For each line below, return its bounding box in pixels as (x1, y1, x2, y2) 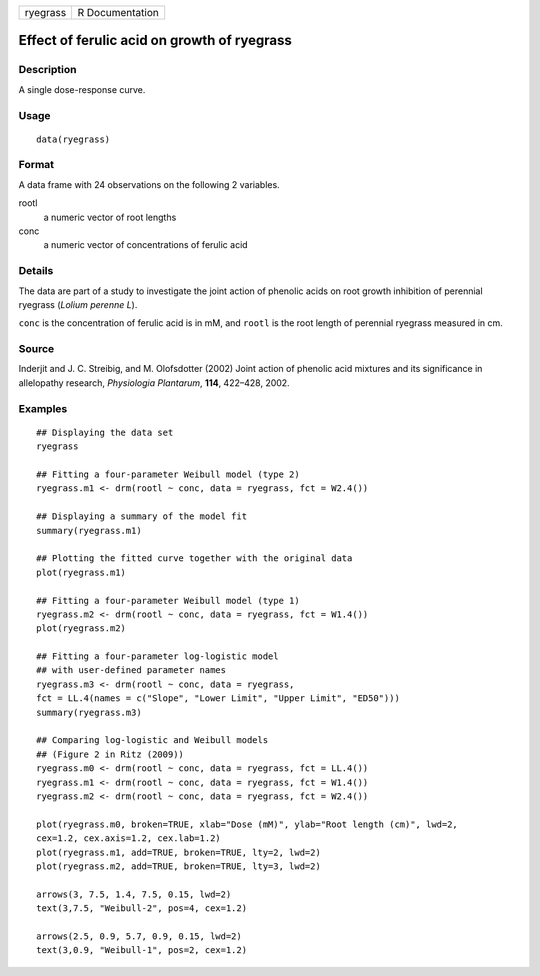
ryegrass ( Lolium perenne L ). (18, 298, 138, 310)
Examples (18, 401, 68, 415)
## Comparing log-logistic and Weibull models (36, 735, 269, 746)
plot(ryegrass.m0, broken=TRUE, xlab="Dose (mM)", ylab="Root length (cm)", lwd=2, (36, 818, 459, 830)
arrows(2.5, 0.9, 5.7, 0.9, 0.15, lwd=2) (36, 930, 242, 942)
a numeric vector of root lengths (43, 211, 177, 223)
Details (18, 264, 54, 278)
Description (18, 63, 77, 77)
